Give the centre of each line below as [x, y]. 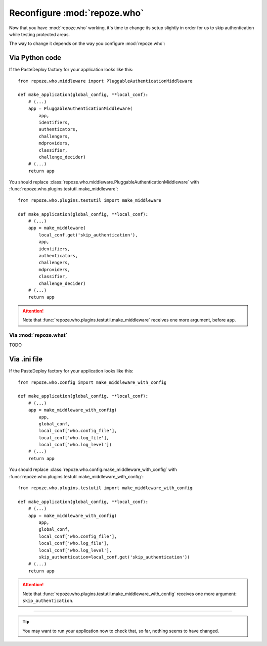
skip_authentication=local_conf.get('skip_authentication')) [114, 557]
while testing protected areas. [40, 34]
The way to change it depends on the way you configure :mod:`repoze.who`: [87, 44]
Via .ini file [26, 359]
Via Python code [35, 58]
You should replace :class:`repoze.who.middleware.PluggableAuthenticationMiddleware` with [104, 182]
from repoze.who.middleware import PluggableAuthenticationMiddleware [105, 81]
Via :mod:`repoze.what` [38, 335]
